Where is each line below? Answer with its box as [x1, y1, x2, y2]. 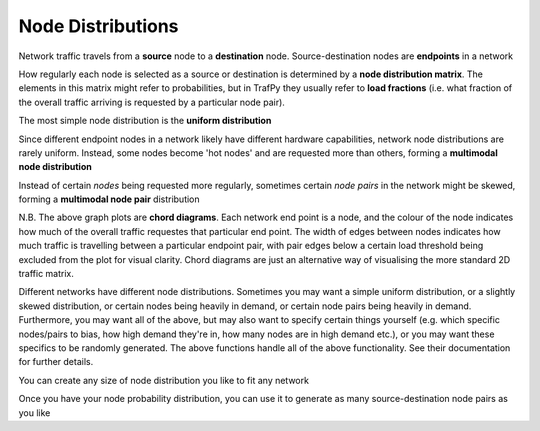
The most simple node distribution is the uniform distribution [18, 115, 272, 127]
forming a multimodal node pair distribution [18, 193, 200, 205]
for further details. [18, 356, 94, 368]
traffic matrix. [18, 268, 75, 280]
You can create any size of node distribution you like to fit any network [18, 374, 310, 386]
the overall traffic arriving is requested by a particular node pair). [18, 96, 285, 108]
